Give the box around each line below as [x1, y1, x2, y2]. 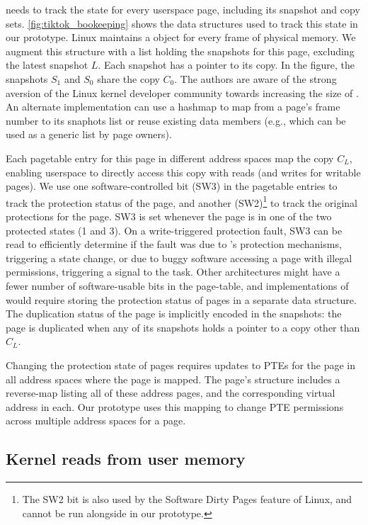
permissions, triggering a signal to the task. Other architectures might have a [6, 264, 340, 279]
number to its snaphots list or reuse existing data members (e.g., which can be [6, 113, 346, 128]
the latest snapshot [6, 57, 88, 72]
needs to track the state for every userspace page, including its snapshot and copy [6, 2, 360, 16]
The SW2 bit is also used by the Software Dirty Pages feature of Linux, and [22, 492, 352, 507]
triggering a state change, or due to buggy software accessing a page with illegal [6, 250, 352, 265]
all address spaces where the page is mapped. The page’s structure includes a [6, 371, 340, 386]
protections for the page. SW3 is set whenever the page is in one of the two [6, 208, 332, 223]
